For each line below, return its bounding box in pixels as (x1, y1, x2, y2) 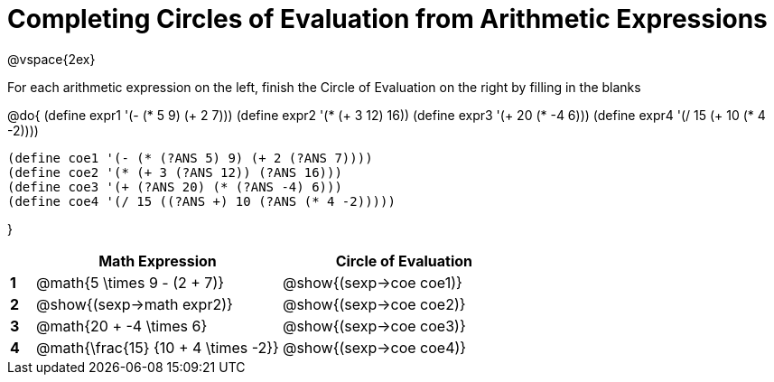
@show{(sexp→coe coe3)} (282, 316, 466, 335)
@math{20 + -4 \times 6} (36, 316, 208, 335)
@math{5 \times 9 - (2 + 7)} (36, 273, 225, 292)
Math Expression (98, 251, 217, 270)
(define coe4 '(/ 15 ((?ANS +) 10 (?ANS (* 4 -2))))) (7, 193, 396, 209)
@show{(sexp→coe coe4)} (282, 338, 467, 357)
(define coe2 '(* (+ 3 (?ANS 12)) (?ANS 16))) (7, 164, 342, 180)
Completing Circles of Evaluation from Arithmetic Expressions (7, 4, 768, 34)
